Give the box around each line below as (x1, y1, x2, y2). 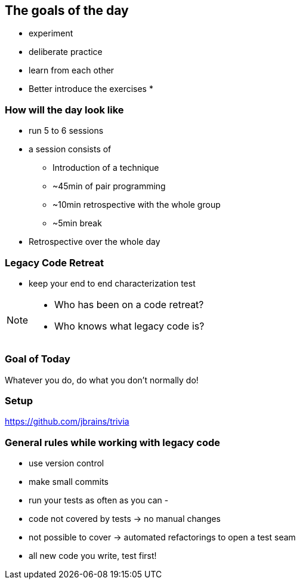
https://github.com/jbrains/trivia (5, 416, 129, 427)
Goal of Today (5, 353, 70, 365)
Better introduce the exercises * (29, 84, 153, 94)
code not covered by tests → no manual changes (29, 514, 221, 524)
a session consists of (29, 144, 112, 155)
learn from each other (29, 65, 115, 76)
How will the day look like (5, 103, 124, 116)
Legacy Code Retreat (5, 256, 104, 269)
